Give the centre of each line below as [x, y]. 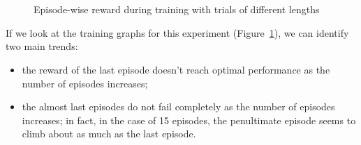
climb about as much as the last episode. [109, 134]
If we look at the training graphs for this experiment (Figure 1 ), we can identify [177, 32]
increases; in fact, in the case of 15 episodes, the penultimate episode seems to [189, 120]
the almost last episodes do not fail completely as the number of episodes [178, 106]
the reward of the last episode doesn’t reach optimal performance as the [176, 69]
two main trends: [42, 46]
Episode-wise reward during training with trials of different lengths [177, 9]
